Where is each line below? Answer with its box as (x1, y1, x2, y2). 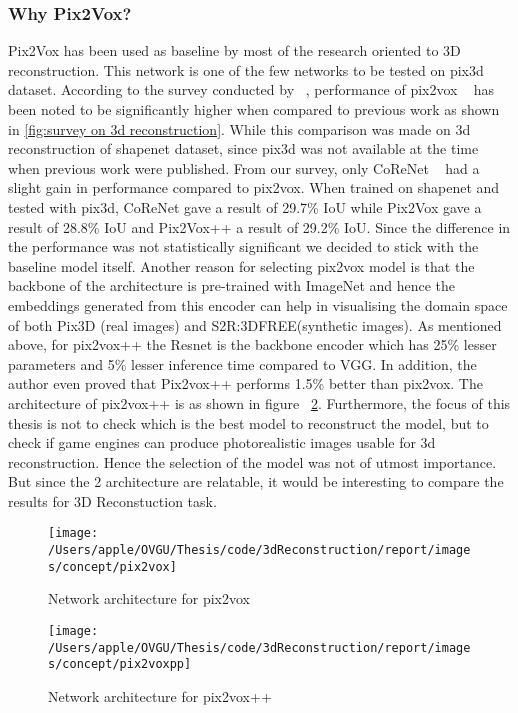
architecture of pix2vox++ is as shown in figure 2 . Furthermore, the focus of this (8, 392, 511, 413)
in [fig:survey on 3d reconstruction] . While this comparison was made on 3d (8, 118, 471, 139)
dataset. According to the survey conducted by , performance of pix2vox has (8, 79, 495, 100)
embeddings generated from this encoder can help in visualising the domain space (8, 294, 508, 315)
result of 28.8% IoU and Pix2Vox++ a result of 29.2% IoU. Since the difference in (8, 216, 511, 237)
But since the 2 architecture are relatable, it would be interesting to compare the (8, 471, 504, 492)
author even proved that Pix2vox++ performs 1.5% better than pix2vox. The (8, 373, 483, 394)
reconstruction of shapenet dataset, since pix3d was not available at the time (8, 138, 479, 159)
